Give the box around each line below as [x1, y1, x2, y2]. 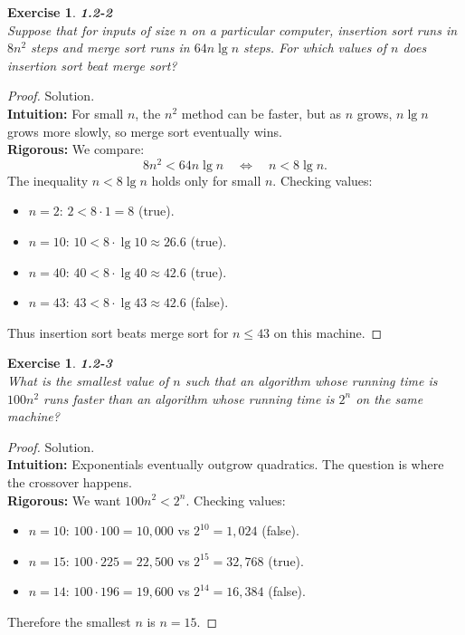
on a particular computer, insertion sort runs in [191, 20, 458, 39]
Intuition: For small [7, 103, 124, 122]
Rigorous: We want [7, 490, 121, 509]
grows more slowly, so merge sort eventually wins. [7, 121, 282, 140]
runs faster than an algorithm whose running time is [43, 389, 335, 408]
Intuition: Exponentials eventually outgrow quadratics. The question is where [7, 455, 444, 474]
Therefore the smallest [7, 611, 131, 630]
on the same [356, 389, 423, 408]
